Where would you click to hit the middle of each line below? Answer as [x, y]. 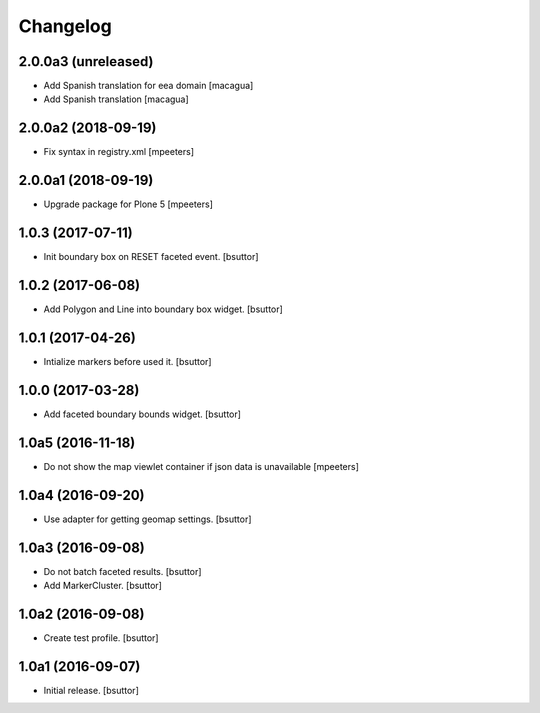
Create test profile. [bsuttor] [101, 637]
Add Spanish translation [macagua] [116, 99]
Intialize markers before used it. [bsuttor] [127, 361]
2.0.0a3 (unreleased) [86, 61]
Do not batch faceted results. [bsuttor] [122, 571]
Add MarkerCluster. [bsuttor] [102, 585]
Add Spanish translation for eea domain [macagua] [148, 86]
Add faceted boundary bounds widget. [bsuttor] [142, 414]
